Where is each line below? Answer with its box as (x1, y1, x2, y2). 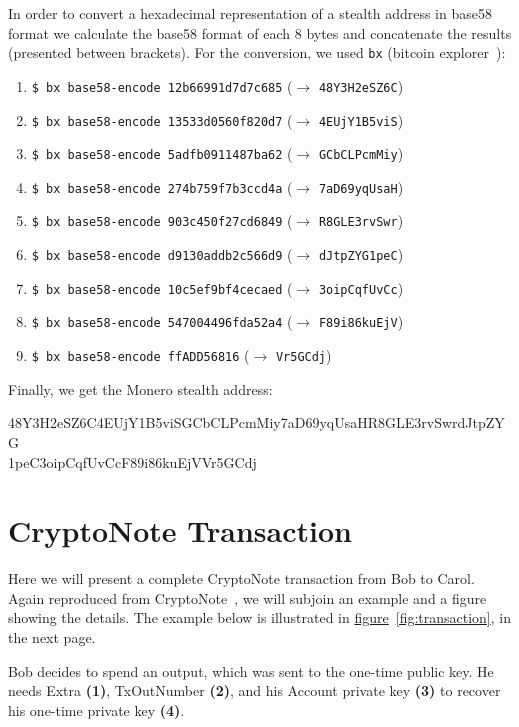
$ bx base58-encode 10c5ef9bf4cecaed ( (31, 277, 293, 298)
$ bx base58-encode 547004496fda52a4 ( (31, 311, 293, 332)
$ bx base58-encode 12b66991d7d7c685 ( (31, 75, 293, 96)
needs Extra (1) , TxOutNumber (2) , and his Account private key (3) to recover (8, 680, 501, 701)
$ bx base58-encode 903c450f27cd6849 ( (31, 210, 293, 231)
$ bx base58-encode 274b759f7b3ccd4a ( (31, 176, 293, 197)
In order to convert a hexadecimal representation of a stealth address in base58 (8, 3, 492, 23)
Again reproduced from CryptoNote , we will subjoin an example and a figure (8, 587, 487, 608)
